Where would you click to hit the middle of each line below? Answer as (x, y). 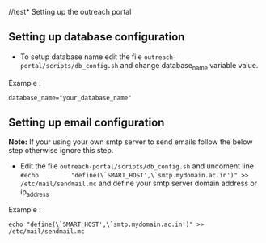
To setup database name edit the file (81, 57)
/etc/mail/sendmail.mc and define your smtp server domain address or (138, 183)
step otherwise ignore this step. (61, 151)
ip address (34, 193)
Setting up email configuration (87, 122)
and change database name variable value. (189, 66)
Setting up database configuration (97, 37)
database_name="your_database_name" (70, 98)
